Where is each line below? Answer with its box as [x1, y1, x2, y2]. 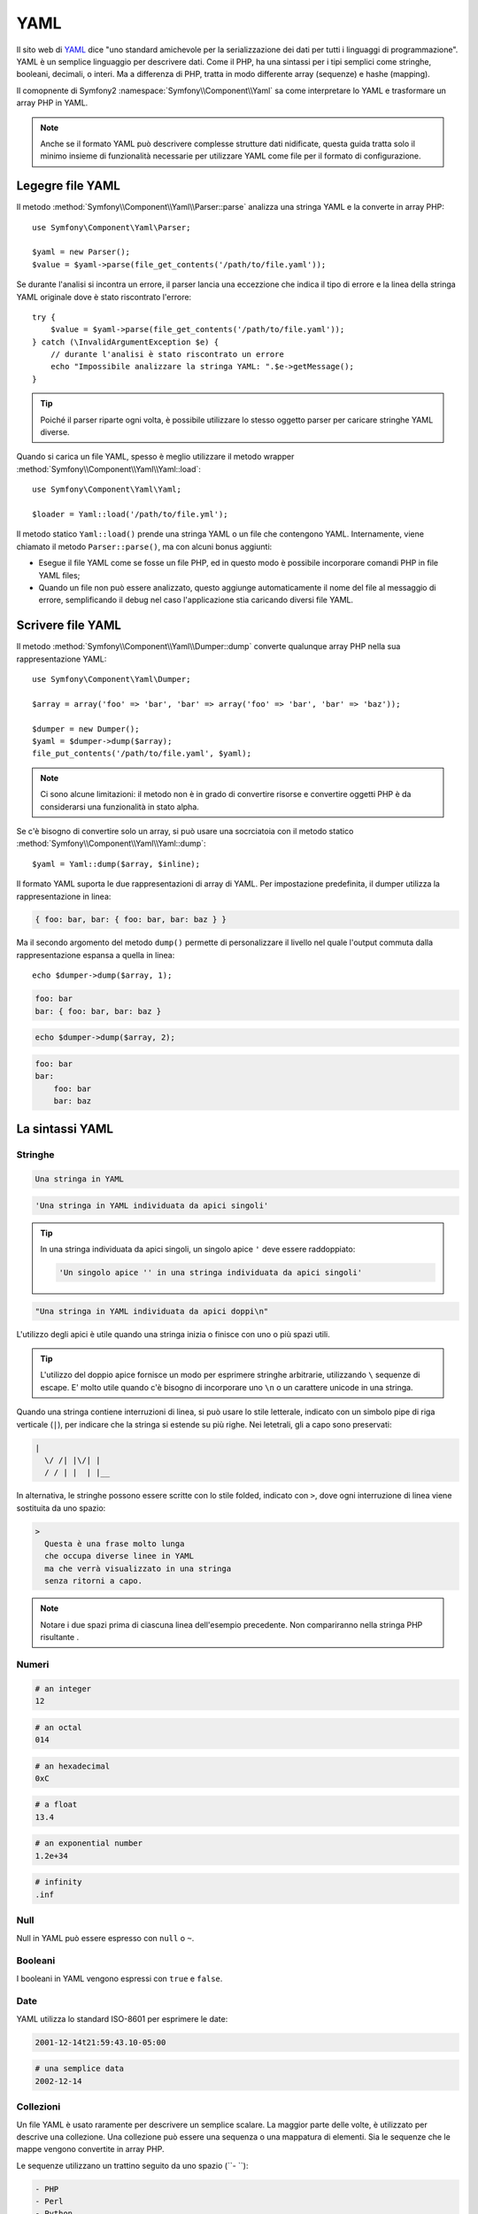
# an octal [35, 1722, 82, 1732]
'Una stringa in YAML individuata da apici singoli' [35, 1200, 269, 1211]
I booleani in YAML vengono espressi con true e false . [16, 1973, 223, 1984]
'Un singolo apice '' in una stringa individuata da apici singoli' [58, 1267, 363, 1278]
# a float [35, 1800, 78, 1810]
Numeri [16, 1658, 50, 1670]
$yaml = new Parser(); [32, 247, 131, 257]
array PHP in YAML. [16, 97, 89, 108]
